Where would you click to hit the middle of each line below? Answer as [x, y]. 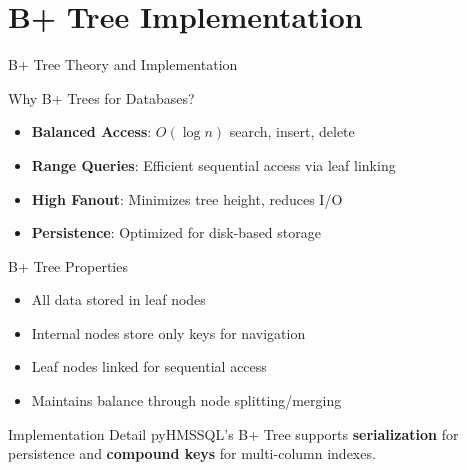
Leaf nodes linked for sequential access [149, 366]
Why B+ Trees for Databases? [101, 97]
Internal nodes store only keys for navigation [168, 332]
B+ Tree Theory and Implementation [123, 64]
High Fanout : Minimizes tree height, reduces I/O [187, 198]
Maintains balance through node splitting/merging [186, 400]
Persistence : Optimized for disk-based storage [176, 232]
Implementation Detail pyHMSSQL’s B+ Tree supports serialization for [233, 433]
